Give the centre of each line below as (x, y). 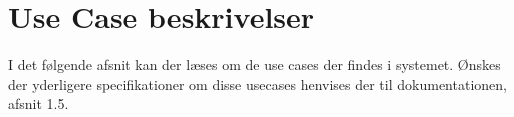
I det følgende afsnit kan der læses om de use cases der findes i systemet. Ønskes (254, 64)
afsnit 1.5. (38, 103)
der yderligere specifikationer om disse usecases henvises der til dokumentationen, (257, 83)
